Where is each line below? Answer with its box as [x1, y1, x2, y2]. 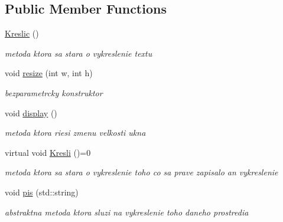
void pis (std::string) [5, 185, 79, 198]
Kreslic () [5, 27, 39, 40]
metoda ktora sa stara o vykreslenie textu [5, 47, 152, 59]
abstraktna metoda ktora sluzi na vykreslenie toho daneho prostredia [5, 205, 249, 218]
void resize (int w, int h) [5, 67, 93, 79]
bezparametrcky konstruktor [5, 86, 103, 99]
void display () [5, 106, 57, 119]
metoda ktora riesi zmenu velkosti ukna [5, 126, 146, 139]
